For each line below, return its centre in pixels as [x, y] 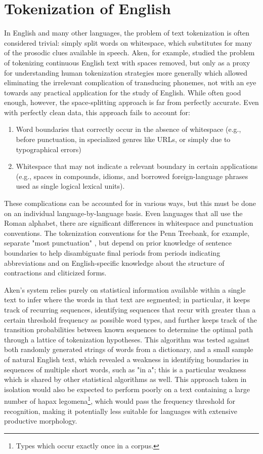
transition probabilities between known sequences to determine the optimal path [128, 329]
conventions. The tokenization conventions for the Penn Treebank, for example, [127, 233]
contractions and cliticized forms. [55, 273]
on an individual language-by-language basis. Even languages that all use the [123, 213]
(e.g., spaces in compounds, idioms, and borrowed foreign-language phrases [132, 176]
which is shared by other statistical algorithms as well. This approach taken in [125, 379]
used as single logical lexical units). [70, 186]
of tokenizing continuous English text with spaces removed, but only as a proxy [127, 62]
